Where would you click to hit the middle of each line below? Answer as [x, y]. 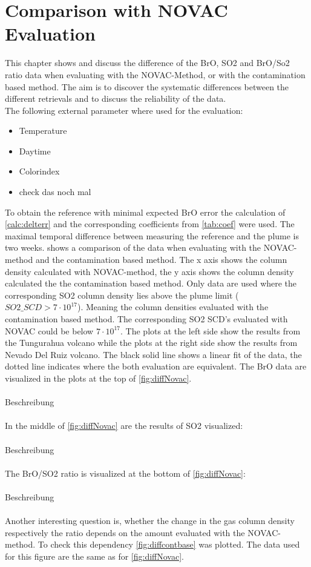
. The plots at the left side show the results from [211, 330]
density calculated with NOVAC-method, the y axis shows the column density [149, 271]
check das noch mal [55, 192]
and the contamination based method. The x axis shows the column [161, 260]
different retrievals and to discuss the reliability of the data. [116, 98]
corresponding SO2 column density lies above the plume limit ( [122, 295]
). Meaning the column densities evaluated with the [173, 307]
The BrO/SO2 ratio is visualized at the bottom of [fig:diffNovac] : [125, 473]
